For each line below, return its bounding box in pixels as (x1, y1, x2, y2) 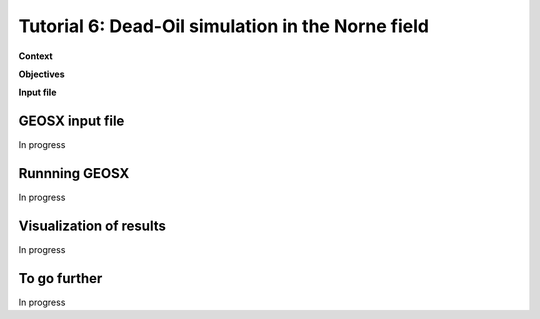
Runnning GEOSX (18, 165, 130, 182)
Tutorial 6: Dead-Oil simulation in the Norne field (18, 15, 430, 37)
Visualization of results (18, 217, 167, 234)
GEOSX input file (18, 113, 125, 130)
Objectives (18, 68, 65, 80)
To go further (18, 270, 103, 287)
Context (18, 50, 54, 62)
